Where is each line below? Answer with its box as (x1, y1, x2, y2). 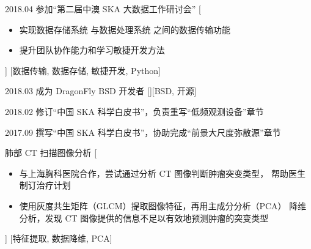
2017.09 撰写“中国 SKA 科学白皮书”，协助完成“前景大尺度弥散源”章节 (5, 125, 281, 138)
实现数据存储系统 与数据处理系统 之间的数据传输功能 (19, 23, 231, 35)
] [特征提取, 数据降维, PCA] (5, 232, 112, 245)
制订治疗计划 (19, 179, 71, 191)
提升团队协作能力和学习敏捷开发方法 (19, 43, 165, 56)
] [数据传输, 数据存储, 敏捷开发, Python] (5, 64, 161, 76)
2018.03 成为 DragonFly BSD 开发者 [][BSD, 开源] (5, 84, 197, 97)
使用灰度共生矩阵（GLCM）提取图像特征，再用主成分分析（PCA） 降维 (19, 199, 307, 212)
